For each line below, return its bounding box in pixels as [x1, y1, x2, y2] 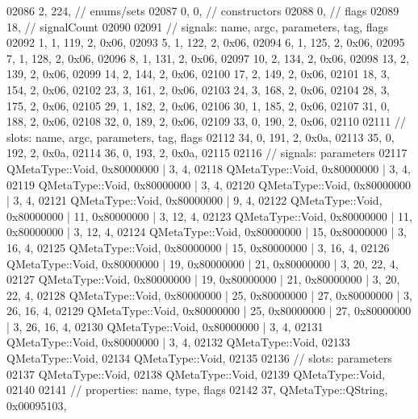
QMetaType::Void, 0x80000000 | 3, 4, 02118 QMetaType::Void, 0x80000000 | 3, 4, [6, 160, 411, 176]
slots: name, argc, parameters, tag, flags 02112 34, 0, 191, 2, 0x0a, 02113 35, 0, [6, 128, 395, 145]
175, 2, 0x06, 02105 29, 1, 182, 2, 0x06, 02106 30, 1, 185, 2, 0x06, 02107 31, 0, [6, 97, 390, 114]
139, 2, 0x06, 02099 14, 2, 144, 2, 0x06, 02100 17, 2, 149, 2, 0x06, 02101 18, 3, [6, 65, 390, 82]
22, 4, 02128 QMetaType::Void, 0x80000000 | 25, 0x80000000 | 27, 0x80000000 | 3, [6, 286, 412, 303]
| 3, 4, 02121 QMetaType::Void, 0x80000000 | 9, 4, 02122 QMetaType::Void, [6, 192, 382, 209]
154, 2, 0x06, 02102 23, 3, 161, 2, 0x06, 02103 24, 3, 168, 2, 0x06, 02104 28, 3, [6, 81, 390, 97]
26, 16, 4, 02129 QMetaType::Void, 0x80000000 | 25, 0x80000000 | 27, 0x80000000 [6, 302, 412, 319]
